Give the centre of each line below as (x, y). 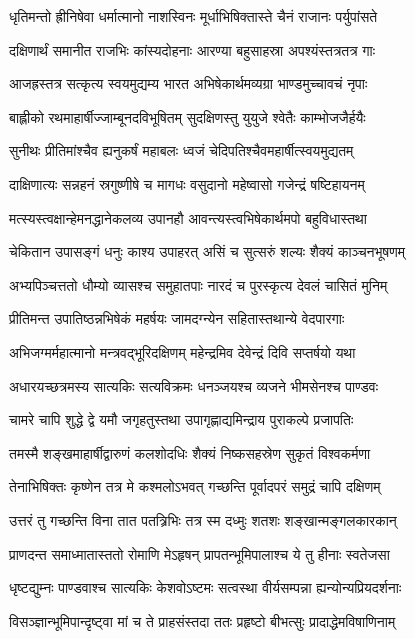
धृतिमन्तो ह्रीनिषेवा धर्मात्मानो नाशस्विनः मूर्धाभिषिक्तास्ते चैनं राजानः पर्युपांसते (193, 16)
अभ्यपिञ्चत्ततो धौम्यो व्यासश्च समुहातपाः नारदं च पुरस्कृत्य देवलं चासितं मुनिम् (198, 284)
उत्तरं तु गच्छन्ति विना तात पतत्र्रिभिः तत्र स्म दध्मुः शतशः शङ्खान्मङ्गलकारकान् (203, 519)
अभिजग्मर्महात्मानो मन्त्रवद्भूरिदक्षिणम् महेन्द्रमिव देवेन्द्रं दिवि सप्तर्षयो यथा (182, 351)
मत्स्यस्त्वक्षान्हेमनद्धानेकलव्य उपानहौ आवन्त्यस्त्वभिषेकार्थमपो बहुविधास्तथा (188, 217)
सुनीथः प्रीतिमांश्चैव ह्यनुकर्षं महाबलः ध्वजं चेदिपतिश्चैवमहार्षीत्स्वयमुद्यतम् (181, 150)
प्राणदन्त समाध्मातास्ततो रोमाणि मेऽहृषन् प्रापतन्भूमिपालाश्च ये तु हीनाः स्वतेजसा (199, 553)
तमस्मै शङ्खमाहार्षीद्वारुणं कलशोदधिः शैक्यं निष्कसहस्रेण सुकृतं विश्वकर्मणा (190, 452)
